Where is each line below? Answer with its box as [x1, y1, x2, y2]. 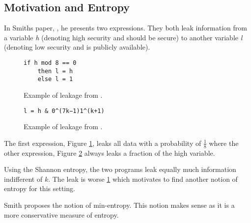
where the [209, 138, 239, 148]
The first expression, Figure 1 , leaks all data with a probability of [4, 138, 201, 148]
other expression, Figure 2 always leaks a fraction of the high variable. [4, 147, 215, 158]
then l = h [37, 67, 73, 75]
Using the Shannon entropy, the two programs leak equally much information [4, 164, 236, 174]
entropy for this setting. [4, 183, 75, 194]
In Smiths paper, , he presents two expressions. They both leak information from [4, 23, 247, 33]
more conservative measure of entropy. [4, 209, 119, 220]
